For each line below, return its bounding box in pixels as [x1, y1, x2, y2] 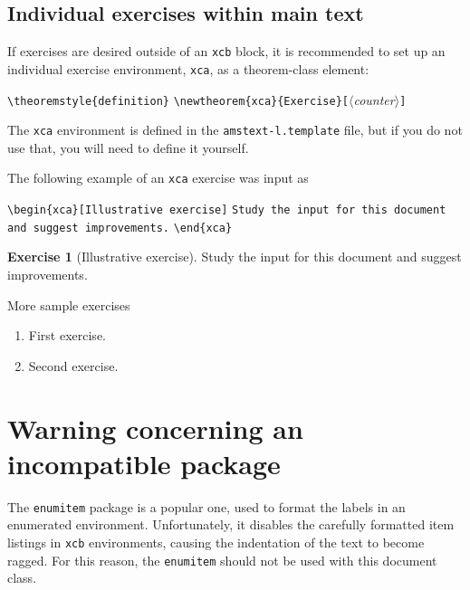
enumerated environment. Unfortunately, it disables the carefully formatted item [7, 515, 455, 534]
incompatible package [7, 444, 281, 481]
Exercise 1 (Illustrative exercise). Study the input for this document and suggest [7, 247, 462, 266]
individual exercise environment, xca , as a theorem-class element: [7, 59, 369, 78]
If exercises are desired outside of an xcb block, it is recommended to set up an [7, 42, 446, 61]
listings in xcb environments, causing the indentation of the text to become [7, 532, 425, 551]
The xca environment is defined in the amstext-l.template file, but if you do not [7, 120, 463, 139]
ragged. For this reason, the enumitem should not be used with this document [7, 550, 437, 569]
